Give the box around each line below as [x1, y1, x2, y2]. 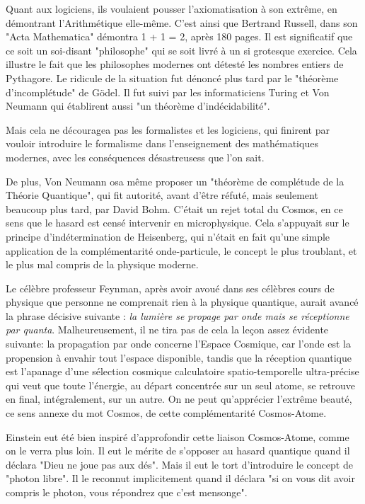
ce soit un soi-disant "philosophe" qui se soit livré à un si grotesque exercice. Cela [6, 42, 357, 57]
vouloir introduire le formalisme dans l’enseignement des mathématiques [6, 136, 318, 151]
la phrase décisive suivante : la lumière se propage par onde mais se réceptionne [6, 308, 349, 323]
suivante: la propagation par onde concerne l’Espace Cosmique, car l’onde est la [6, 336, 351, 351]
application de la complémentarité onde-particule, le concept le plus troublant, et [6, 243, 357, 258]
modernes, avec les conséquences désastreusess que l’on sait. [6, 149, 265, 164]
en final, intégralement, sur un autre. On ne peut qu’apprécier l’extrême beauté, [6, 391, 352, 406]
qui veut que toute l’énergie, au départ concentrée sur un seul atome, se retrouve [6, 377, 355, 392]
